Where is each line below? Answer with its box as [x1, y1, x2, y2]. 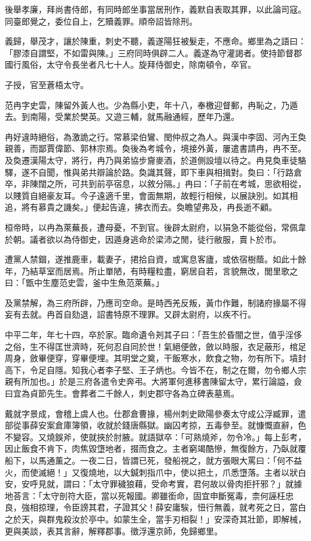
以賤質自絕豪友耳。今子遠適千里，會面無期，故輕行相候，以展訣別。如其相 [5, 189, 298, 201]
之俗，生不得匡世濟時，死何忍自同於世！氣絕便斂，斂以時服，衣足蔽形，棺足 [5, 340, 306, 352]
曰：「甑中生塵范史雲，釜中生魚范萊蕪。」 [5, 276, 164, 289]
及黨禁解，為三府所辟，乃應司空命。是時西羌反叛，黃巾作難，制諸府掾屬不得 [5, 296, 306, 309]
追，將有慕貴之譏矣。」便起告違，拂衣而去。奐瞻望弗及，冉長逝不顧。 [5, 201, 277, 213]
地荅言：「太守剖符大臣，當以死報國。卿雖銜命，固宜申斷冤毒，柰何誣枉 [5, 489, 285, 501]
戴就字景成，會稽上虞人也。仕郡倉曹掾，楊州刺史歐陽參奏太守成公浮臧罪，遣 [5, 407, 306, 419]
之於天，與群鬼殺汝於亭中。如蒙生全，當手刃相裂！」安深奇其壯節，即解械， [5, 512, 306, 525]
